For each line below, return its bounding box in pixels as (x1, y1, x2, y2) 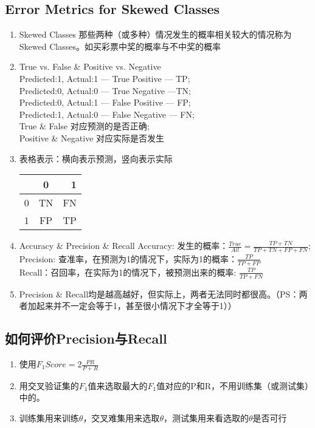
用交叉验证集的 (19, 379, 79, 392)
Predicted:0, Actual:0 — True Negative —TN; (19, 84, 192, 97)
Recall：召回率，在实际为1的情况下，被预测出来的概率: (19, 265, 237, 278)
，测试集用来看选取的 (163, 412, 249, 424)
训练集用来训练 (19, 412, 79, 424)
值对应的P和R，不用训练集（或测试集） (156, 379, 310, 392)
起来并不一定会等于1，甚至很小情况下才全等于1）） (36, 299, 237, 312)
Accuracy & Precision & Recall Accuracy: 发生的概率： (19, 239, 229, 252)
